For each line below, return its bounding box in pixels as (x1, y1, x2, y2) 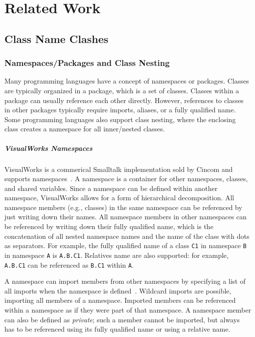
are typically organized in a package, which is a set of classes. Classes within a (4, 85, 239, 95)
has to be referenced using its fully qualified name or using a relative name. (4, 324, 231, 334)
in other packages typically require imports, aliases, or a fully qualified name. (4, 105, 236, 115)
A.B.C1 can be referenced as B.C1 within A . (4, 259, 134, 270)
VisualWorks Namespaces (4, 143, 93, 153)
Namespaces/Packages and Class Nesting (4, 57, 170, 69)
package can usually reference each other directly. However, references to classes (4, 95, 244, 105)
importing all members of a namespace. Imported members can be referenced (4, 295, 236, 305)
